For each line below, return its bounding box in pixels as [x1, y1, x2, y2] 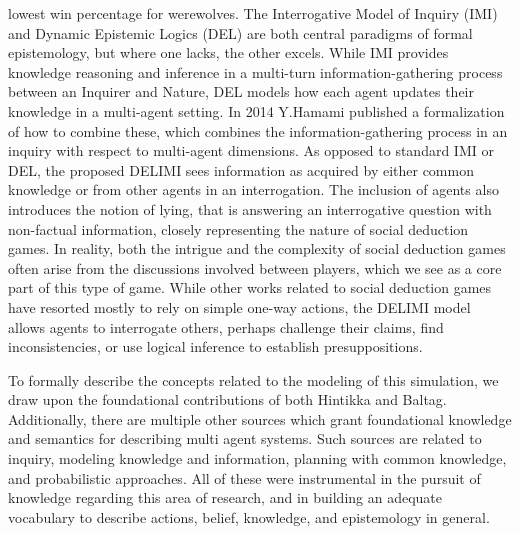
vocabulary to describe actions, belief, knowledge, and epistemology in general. [8, 506, 490, 527]
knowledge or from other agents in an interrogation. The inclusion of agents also [8, 179, 499, 200]
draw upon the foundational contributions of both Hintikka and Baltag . [8, 389, 447, 410]
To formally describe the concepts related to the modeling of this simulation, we [8, 369, 499, 390]
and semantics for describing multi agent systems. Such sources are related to [8, 428, 482, 449]
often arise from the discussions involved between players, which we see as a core [8, 257, 502, 278]
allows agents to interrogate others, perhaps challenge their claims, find [8, 316, 444, 337]
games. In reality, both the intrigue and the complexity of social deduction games [8, 238, 506, 259]
